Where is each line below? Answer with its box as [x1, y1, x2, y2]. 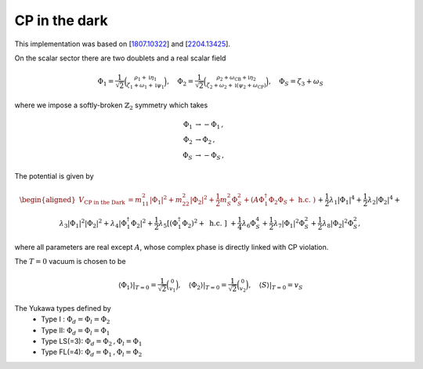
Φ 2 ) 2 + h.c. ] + [182, 217, 237, 230]
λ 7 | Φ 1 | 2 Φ [273, 217, 305, 230]
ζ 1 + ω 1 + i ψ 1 [126, 81, 164, 90]
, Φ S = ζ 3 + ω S [268, 77, 324, 88]
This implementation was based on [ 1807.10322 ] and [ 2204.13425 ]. [14, 39, 231, 49]
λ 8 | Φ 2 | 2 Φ [322, 217, 354, 230]
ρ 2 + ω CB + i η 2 [216, 74, 256, 82]
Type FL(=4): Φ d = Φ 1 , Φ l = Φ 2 [41, 347, 143, 359]
